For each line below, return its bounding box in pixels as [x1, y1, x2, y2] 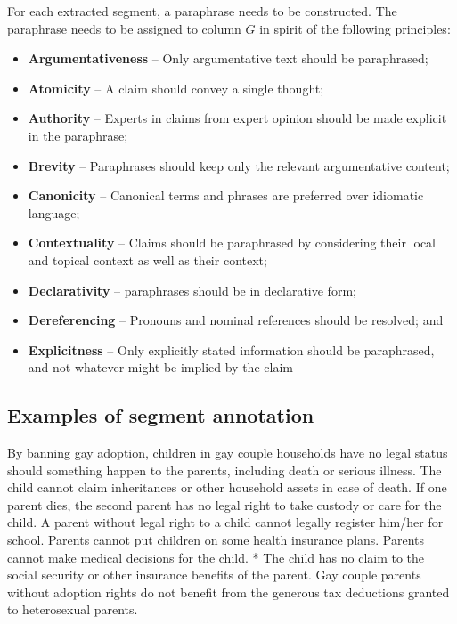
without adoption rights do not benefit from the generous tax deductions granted [7, 582, 450, 601]
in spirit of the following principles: [259, 19, 451, 37]
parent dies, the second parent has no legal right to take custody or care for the [7, 495, 442, 514]
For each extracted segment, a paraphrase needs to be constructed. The [7, 2, 397, 20]
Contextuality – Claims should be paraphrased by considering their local [28, 233, 436, 252]
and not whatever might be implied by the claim [28, 358, 293, 377]
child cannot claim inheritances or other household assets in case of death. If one [7, 478, 447, 497]
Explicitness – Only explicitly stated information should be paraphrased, [28, 340, 435, 359]
